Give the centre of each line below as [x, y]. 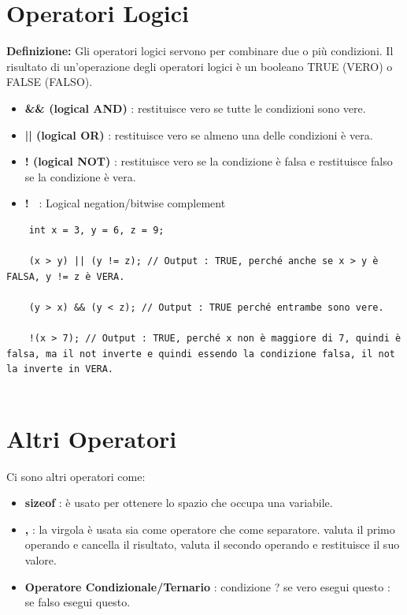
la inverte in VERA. [60, 369]
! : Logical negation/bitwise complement [125, 203]
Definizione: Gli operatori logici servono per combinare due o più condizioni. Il [200, 51]
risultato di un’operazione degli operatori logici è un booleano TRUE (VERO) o [200, 66]
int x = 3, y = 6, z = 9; [96, 230]
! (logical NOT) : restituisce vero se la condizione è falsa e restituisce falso [209, 161]
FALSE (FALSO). [50, 82]
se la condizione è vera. [80, 176]
